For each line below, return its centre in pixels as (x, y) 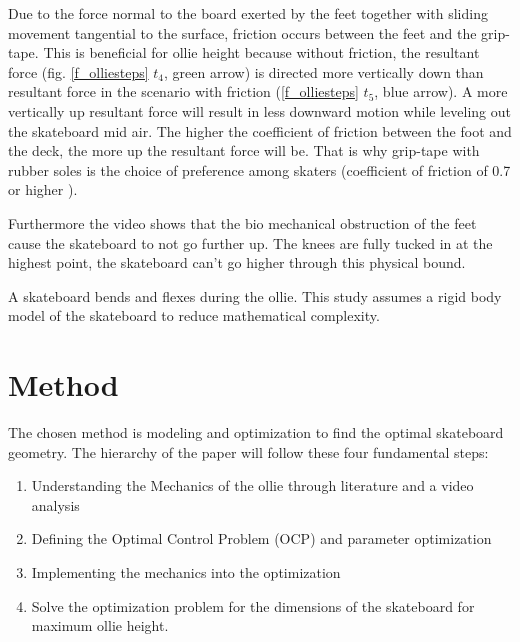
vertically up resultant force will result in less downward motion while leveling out (259, 110)
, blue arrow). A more (441, 91)
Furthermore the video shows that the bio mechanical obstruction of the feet (242, 222)
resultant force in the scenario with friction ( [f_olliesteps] (183, 91)
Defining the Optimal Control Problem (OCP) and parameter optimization (261, 538)
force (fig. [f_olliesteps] (78, 71)
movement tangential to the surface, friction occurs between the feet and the (242, 32)
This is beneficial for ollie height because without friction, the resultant (261, 52)
